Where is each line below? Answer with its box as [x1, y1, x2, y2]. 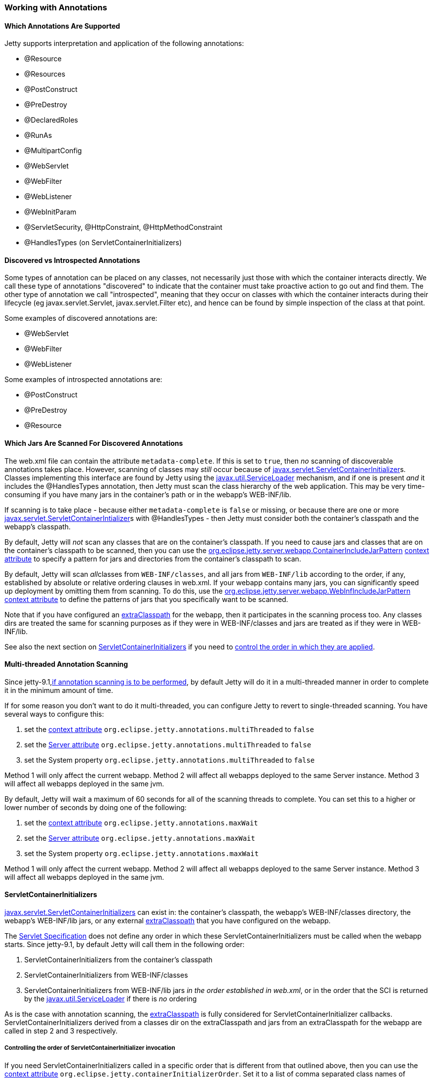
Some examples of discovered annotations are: [4, 314, 157, 323]
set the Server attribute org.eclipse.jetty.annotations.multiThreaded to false [24, 740, 312, 749]
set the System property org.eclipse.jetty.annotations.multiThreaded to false [24, 755, 315, 764]
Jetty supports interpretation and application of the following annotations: [4, 39, 244, 48]
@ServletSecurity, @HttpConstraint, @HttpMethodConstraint [24, 223, 223, 232]
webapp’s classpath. [4, 522, 71, 531]
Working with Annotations [4, 2, 107, 12]
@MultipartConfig [24, 146, 82, 155]
